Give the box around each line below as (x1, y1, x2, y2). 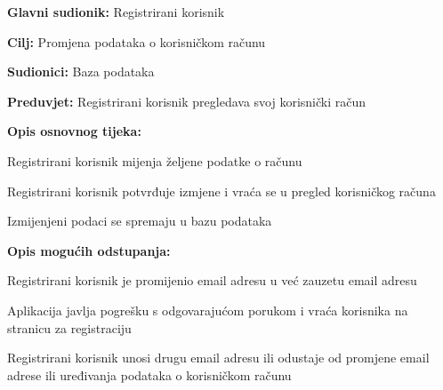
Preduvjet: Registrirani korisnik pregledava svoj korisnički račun (7, 92, 366, 110)
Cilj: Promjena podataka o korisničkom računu (7, 32, 266, 51)
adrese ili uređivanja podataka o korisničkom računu (7, 365, 292, 384)
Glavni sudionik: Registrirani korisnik (7, 3, 225, 20)
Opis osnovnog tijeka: (7, 122, 141, 140)
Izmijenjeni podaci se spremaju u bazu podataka (7, 211, 272, 230)
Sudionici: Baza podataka (7, 62, 155, 81)
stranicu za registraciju (7, 318, 132, 337)
